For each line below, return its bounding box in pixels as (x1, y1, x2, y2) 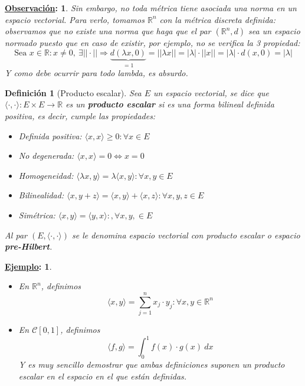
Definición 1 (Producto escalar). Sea (5, 86, 142, 99)
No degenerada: (18, 149, 74, 162)
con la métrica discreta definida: (159, 13, 276, 25)
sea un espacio (248, 25, 300, 37)
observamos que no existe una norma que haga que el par (5, 25, 211, 37)
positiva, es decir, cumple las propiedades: (5, 110, 156, 122)
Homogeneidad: (18, 169, 74, 181)
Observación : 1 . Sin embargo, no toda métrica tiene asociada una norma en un (5, 2, 297, 14)
